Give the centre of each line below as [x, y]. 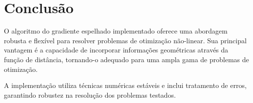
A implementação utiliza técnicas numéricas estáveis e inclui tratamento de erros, [125, 85]
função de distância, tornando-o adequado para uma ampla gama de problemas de [126, 59]
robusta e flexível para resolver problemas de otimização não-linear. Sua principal [125, 40]
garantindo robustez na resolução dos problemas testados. [90, 94]
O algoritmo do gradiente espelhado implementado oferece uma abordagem [116, 31]
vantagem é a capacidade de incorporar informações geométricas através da [116, 50]
